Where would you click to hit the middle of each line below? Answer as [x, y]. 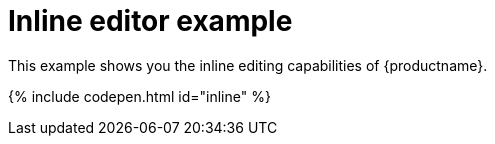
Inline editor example [150, 21]
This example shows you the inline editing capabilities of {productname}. [248, 65]
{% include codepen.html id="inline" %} [139, 96]
